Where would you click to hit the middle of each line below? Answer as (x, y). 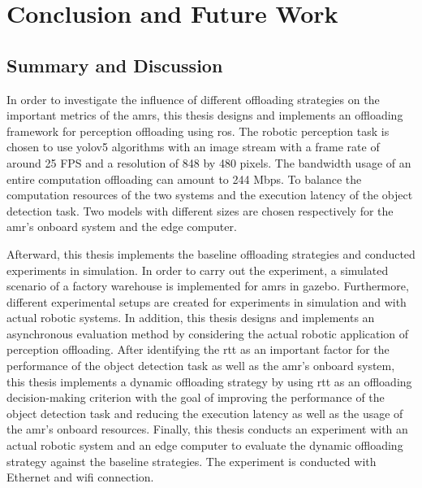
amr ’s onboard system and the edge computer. (122, 227)
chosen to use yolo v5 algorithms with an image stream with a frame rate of (193, 147)
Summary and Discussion (115, 65)
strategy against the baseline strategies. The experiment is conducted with (192, 461)
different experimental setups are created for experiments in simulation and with (207, 301)
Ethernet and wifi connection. (80, 477)
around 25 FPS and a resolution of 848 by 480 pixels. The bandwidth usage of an (209, 162)
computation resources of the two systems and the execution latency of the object (210, 195)
